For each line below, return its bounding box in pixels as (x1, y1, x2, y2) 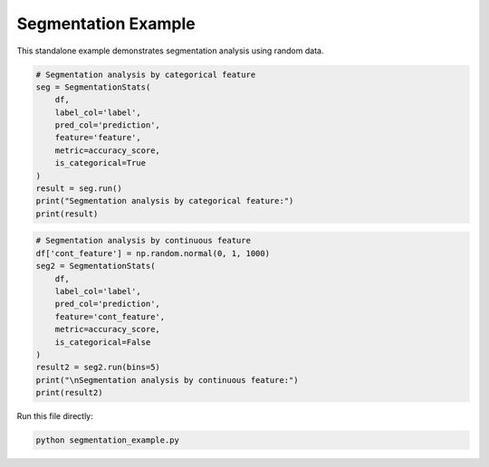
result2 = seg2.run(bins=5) (35, 362, 160, 373)
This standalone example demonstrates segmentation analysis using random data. (16, 45, 324, 56)
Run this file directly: (16, 411, 94, 422)
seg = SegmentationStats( (35, 81, 151, 92)
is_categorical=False (54, 337, 151, 348)
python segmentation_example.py (35, 435, 180, 445)
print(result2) (35, 387, 103, 398)
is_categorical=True (54, 158, 147, 168)
